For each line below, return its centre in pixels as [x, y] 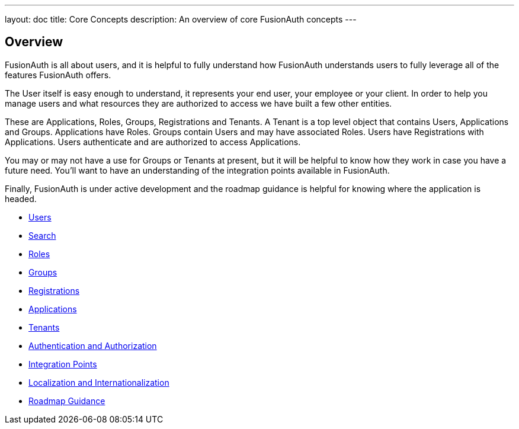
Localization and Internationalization [99, 382]
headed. [21, 199]
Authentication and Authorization [93, 345]
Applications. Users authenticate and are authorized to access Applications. [153, 142]
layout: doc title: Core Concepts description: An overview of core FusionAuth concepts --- [181, 19]
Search [42, 235]
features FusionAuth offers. [58, 75]
